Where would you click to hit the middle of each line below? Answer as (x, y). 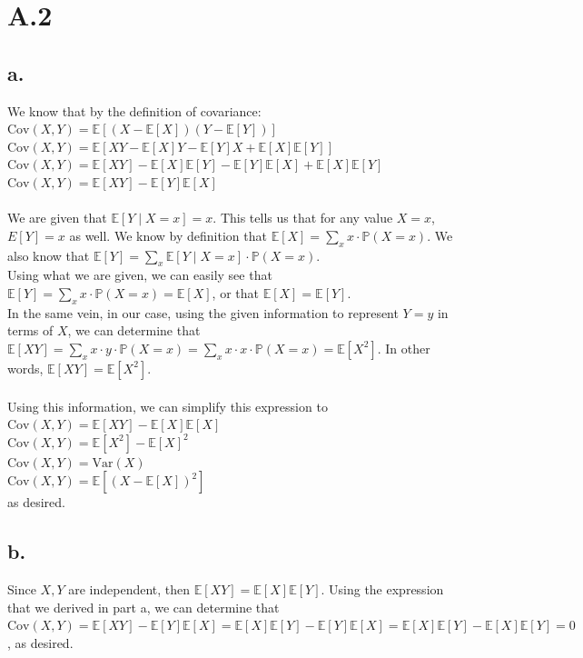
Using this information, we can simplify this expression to (168, 406)
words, (25, 368)
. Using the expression (382, 589)
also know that (49, 255)
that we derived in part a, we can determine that (143, 607)
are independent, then (129, 589)
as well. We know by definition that (168, 235)
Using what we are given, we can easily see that (140, 275)
